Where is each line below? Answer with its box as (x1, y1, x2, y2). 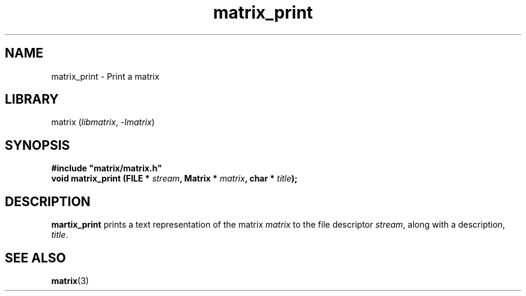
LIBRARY (5, 92, 59, 107)
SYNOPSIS (5, 137, 70, 153)
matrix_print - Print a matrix (51, 71, 160, 81)
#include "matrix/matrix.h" (51, 163, 162, 174)
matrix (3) (51, 275, 89, 286)
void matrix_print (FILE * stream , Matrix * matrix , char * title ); (51, 173, 298, 184)
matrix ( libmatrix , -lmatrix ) (51, 117, 155, 128)
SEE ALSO (5, 250, 66, 265)
